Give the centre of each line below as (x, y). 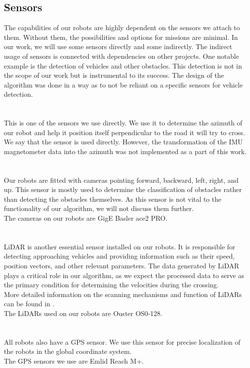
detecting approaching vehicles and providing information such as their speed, (119, 256)
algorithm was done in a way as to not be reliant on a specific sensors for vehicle (123, 84)
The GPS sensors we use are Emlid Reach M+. (74, 360)
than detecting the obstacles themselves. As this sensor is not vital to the (113, 199)
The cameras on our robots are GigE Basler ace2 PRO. (86, 218)
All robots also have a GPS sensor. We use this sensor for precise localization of (122, 342)
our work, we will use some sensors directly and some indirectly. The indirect (118, 46)
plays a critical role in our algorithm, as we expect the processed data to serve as (124, 275)
